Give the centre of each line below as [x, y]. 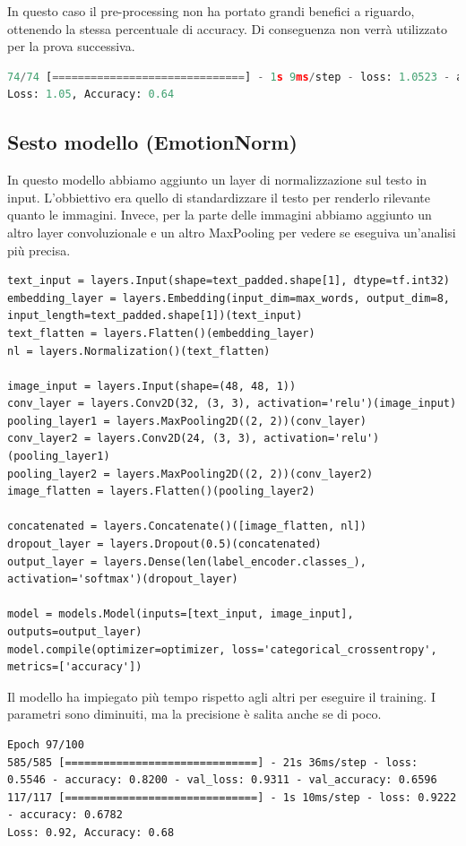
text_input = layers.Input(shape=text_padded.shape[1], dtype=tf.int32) [229, 281]
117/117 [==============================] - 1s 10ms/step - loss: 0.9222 [232, 797]
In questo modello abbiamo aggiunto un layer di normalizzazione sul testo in [217, 180]
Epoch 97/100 [46, 744]
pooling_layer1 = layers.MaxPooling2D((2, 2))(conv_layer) [187, 421]
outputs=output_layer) [75, 632]
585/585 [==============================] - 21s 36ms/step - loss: [213, 762]
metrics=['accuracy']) [75, 667]
